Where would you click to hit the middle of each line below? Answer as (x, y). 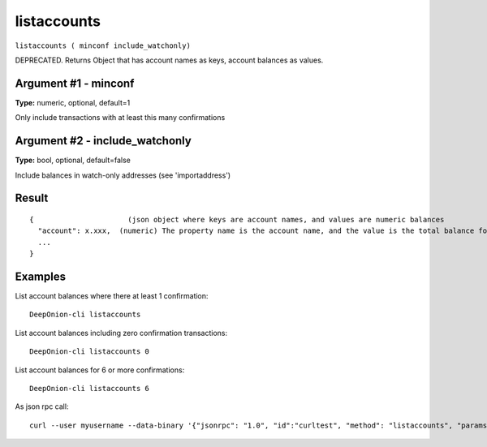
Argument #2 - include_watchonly (103, 141)
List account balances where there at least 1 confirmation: (112, 296)
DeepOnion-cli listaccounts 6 (90, 388)
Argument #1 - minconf (75, 83)
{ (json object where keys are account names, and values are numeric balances (237, 219)
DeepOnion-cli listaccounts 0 (90, 352)
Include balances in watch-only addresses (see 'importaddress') (123, 175)
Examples (41, 276)
